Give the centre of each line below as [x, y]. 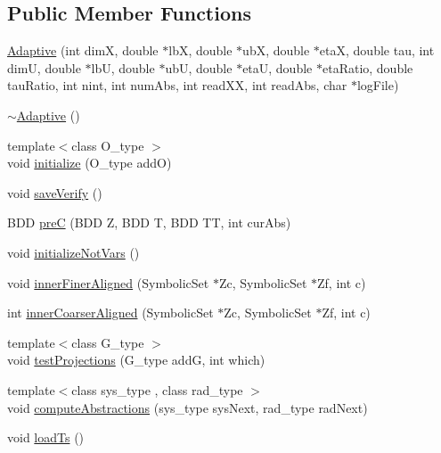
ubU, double [199, 67]
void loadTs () [46, 437]
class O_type [108, 145]
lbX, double [200, 50]
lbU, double [123, 67]
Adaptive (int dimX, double [83, 50]
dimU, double [44, 67]
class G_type [108, 342]
